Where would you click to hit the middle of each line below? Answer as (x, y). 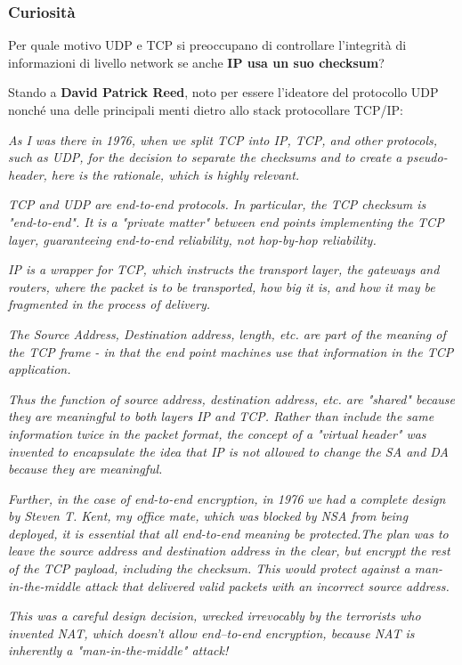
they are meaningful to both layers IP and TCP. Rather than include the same (221, 416)
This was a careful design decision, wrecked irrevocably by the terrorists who (215, 616)
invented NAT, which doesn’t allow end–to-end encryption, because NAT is (211, 633)
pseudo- (427, 157)
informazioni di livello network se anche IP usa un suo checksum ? (196, 62)
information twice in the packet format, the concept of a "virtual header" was (217, 433)
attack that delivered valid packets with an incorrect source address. (267, 585)
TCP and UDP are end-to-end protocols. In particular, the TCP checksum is (217, 204)
